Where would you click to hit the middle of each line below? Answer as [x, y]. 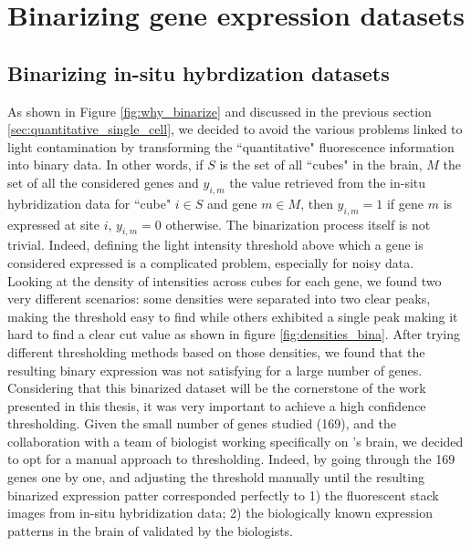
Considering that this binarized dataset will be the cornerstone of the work [217, 388]
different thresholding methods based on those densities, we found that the [216, 351]
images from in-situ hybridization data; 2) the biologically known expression [220, 513]
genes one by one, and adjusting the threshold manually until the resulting [216, 477]
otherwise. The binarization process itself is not [298, 224]
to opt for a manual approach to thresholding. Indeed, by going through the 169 [231, 459]
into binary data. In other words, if [105, 165]
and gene [232, 203]
